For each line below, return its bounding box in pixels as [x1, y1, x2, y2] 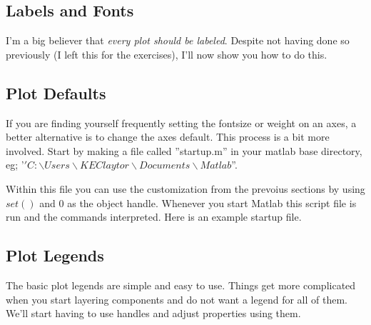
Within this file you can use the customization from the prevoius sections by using [6, 181, 365, 196]
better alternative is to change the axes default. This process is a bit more [6, 129, 330, 144]
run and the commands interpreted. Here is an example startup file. [6, 209, 302, 224]
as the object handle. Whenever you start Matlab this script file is [67, 195, 357, 210]
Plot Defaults [6, 81, 106, 104]
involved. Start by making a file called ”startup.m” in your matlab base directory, [6, 143, 362, 158]
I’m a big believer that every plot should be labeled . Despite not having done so [6, 33, 350, 48]
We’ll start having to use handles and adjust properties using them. [6, 306, 301, 321]
